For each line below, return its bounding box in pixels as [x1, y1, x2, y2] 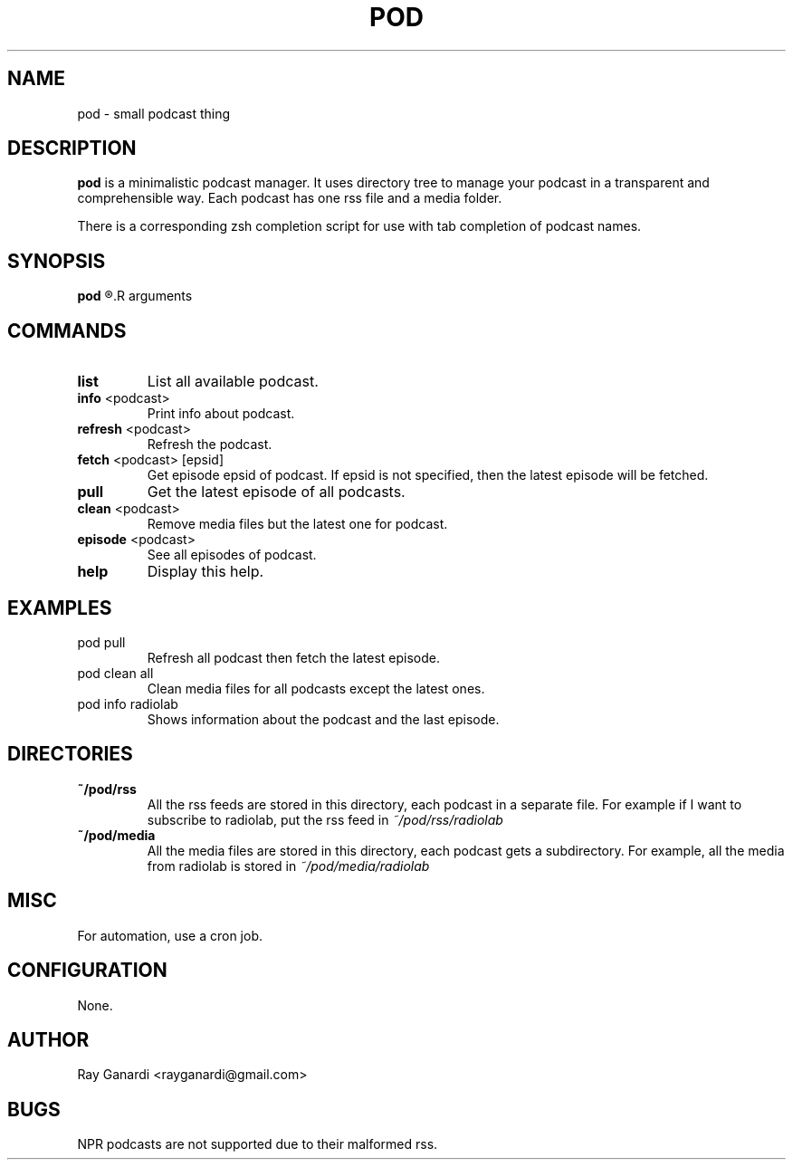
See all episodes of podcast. [147, 547, 317, 563]
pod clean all [77, 665, 154, 681]
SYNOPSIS [7, 249, 106, 273]
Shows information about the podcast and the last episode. [147, 711, 500, 727]
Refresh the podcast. [147, 436, 272, 453]
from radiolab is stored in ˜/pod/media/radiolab [147, 857, 430, 874]
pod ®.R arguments [77, 288, 193, 304]
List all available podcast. [147, 372, 319, 391]
